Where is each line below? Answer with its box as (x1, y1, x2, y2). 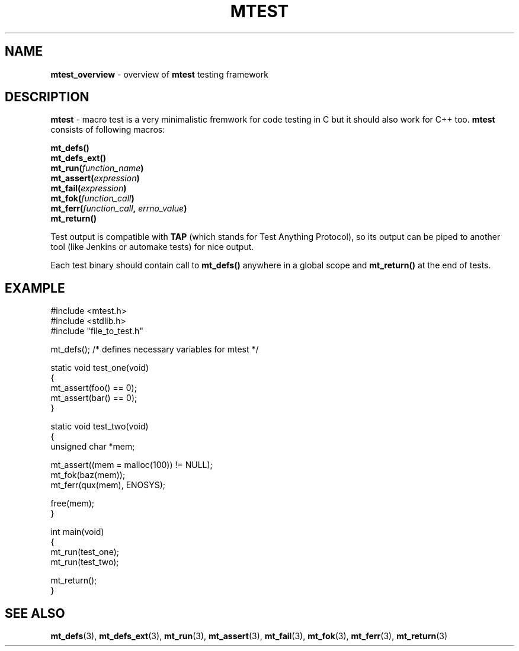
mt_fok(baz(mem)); (50, 470, 126, 480)
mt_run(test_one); (50, 547, 119, 557)
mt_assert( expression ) (50, 173, 140, 184)
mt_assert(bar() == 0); (50, 393, 137, 403)
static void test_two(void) (50, 421, 149, 432)
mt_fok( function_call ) (50, 193, 134, 204)
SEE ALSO (5, 605, 65, 621)
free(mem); (50, 498, 95, 509)
